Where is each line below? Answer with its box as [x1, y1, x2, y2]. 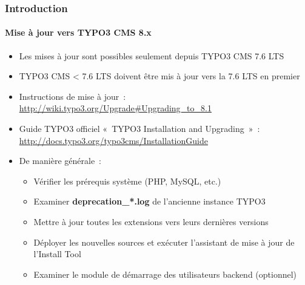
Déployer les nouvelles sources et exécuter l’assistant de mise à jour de [33, 235, 295, 248]
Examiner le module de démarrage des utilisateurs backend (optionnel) [33, 267, 297, 280]
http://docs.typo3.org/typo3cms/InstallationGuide [19, 134, 208, 146]
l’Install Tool [33, 247, 81, 260]
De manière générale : [19, 154, 101, 167]
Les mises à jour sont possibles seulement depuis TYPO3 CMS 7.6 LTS [19, 49, 284, 62]
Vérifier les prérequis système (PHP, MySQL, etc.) [33, 174, 221, 187]
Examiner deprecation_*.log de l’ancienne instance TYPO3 [33, 195, 266, 208]
